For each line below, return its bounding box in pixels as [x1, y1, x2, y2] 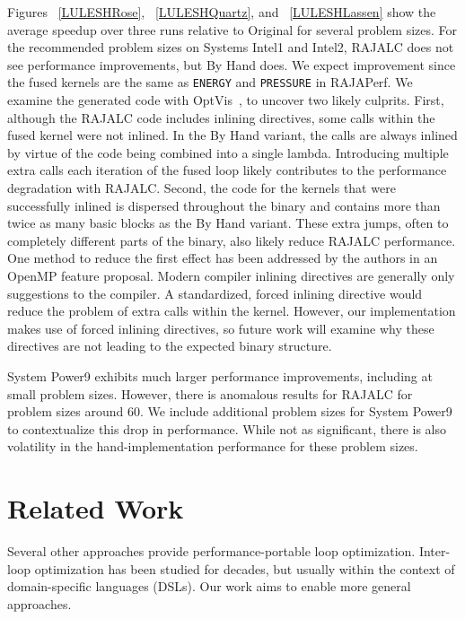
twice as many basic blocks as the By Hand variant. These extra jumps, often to [7, 214, 449, 232]
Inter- [418, 542, 451, 561]
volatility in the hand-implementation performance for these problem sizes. [7, 437, 418, 456]
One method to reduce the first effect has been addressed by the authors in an [7, 248, 438, 267]
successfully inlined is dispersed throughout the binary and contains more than [7, 196, 441, 214]
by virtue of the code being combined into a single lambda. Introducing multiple [7, 143, 449, 161]
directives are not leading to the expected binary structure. [7, 336, 332, 355]
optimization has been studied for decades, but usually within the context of [34, 559, 455, 578]
